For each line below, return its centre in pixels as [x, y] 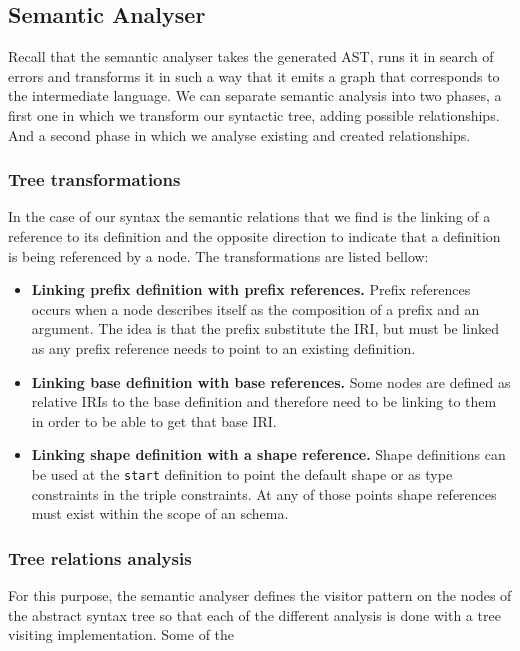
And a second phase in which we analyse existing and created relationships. [239, 134]
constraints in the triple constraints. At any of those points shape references [264, 493]
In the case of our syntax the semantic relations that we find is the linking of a [249, 216]
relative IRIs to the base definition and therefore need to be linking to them [264, 401]
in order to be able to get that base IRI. [154, 420]
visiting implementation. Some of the [121, 634]
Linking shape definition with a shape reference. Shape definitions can [268, 454]
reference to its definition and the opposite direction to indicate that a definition [254, 235]
